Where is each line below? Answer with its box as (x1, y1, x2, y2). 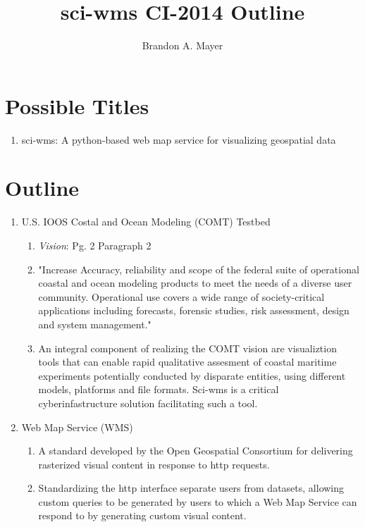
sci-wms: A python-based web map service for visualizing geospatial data (21, 132, 336, 147)
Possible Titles (5, 91, 149, 120)
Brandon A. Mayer (142, 38, 223, 53)
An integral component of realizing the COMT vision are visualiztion (38, 340, 337, 355)
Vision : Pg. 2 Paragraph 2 (38, 237, 151, 252)
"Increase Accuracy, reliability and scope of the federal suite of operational (38, 261, 359, 276)
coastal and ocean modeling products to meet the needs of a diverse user (38, 275, 352, 290)
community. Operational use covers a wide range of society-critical (38, 289, 325, 304)
